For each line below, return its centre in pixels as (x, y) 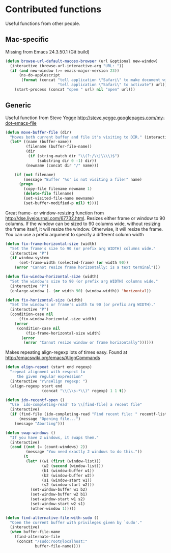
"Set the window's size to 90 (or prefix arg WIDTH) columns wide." (84, 281)
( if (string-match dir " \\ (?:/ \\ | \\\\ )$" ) (74, 156)
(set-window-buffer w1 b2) (59, 490)
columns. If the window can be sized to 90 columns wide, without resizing (83, 224)
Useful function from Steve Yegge (41, 118)
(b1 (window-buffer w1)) (68, 471)
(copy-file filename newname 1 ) (58, 189)
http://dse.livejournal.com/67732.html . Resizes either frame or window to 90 (85, 218)
